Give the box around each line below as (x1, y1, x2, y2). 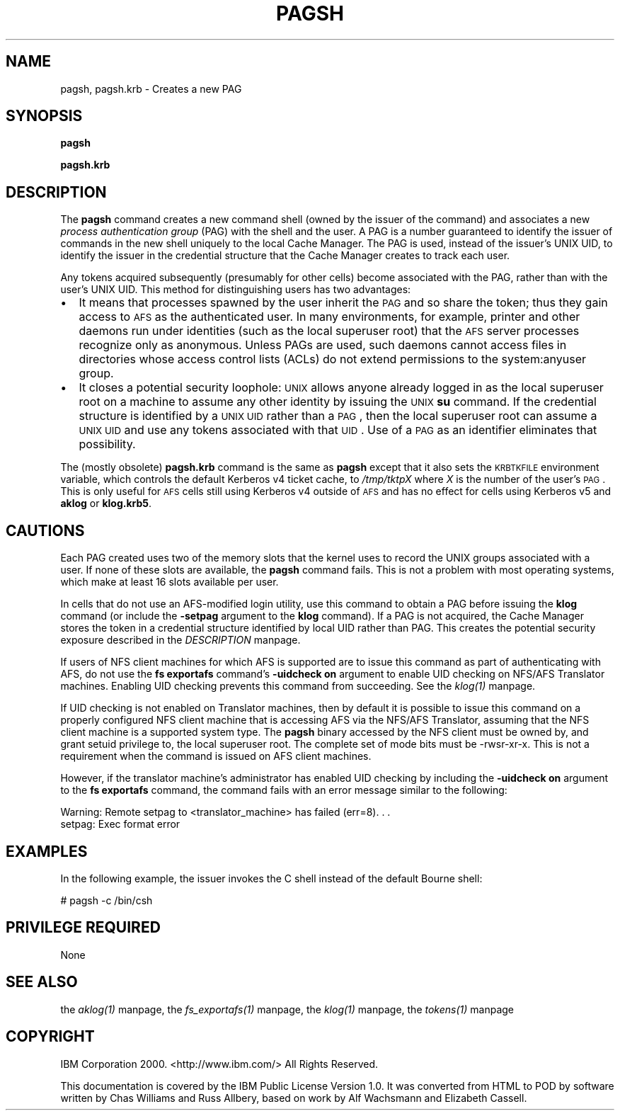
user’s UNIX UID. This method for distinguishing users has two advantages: (60, 283, 411, 296)
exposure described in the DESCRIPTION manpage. (60, 634, 301, 647)
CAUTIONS (6, 521, 85, 540)
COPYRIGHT (6, 1027, 95, 1046)
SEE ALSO (6, 973, 78, 991)
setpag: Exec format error (60, 818, 180, 831)
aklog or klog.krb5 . (60, 497, 152, 510)
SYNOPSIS (6, 107, 83, 125)
